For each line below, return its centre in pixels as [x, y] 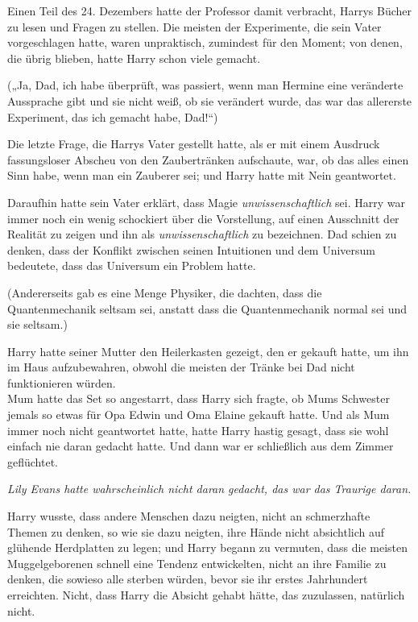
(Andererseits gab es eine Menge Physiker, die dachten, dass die [165, 292]
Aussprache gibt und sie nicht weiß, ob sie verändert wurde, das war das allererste [210, 100]
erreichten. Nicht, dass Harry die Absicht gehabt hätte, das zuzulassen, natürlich [206, 595]
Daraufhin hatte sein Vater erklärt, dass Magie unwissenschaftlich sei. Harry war [206, 202]
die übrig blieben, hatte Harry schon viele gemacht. [134, 58]
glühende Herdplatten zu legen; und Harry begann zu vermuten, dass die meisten [208, 547]
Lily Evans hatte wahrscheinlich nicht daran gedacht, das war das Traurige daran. [209, 489]
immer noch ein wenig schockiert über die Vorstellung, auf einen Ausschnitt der [203, 218]
